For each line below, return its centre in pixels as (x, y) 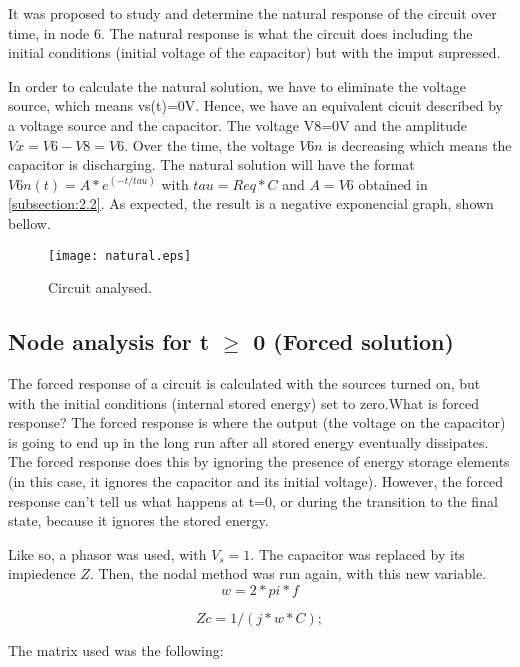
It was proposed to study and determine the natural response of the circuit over (252, 13)
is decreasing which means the (419, 144)
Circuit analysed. (100, 287)
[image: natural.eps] (120, 255)
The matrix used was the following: (116, 649)
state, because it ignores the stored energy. (138, 520)
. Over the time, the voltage (209, 144)
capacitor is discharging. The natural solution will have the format (211, 164)
